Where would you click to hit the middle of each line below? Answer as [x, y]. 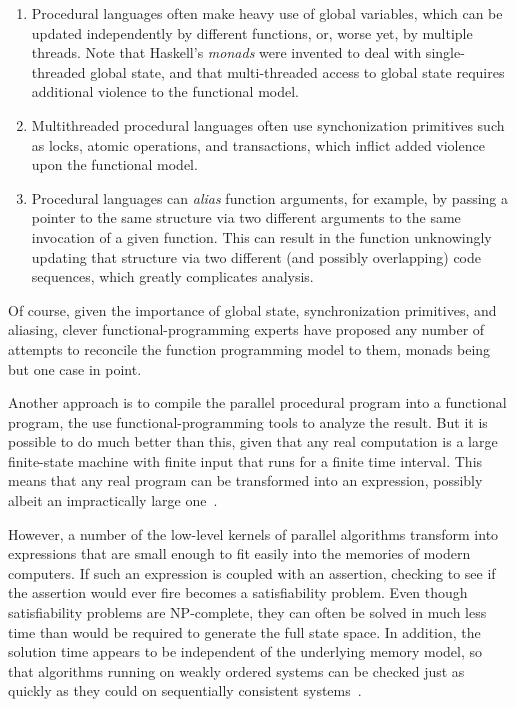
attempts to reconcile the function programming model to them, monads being [249, 348]
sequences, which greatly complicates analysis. [172, 276]
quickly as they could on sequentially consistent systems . [185, 690]
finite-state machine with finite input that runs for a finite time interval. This [245, 460]
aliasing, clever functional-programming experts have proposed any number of [246, 329]
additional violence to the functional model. [165, 91]
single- [445, 52]
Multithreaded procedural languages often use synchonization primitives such [268, 124]
